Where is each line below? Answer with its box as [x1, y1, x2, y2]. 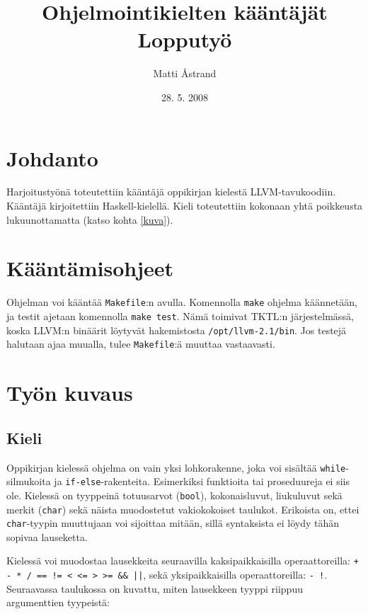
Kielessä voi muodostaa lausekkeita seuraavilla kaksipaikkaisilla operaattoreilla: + [6, 553, 359, 568]
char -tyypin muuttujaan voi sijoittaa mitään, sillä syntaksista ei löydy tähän [6, 516, 340, 530]
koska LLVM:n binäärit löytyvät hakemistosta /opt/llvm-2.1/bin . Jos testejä [6, 322, 347, 337]
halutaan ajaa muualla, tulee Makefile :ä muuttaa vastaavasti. [6, 336, 275, 351]
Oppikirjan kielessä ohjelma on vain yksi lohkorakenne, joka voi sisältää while [6, 460, 346, 474]
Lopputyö [137, 25, 232, 54]
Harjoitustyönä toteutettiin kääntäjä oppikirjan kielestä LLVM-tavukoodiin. [6, 184, 336, 199]
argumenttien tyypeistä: [6, 595, 110, 610]
